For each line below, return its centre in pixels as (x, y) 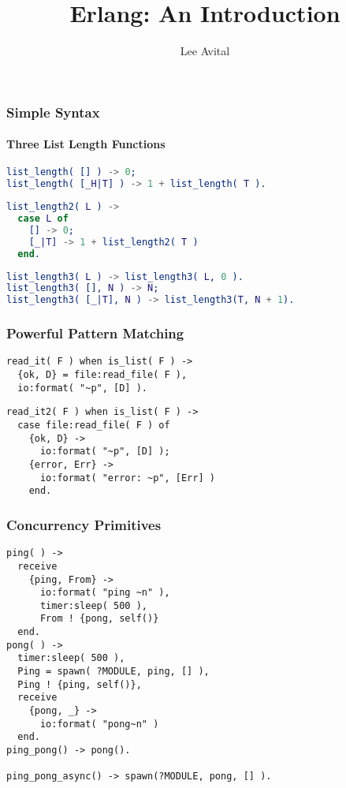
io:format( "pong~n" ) (99, 724)
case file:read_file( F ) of (94, 426)
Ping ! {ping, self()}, (80, 684)
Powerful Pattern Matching (95, 333)
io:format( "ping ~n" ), (105, 593)
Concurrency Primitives (84, 524)
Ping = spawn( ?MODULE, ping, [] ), (113, 672)
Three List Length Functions (86, 144)
